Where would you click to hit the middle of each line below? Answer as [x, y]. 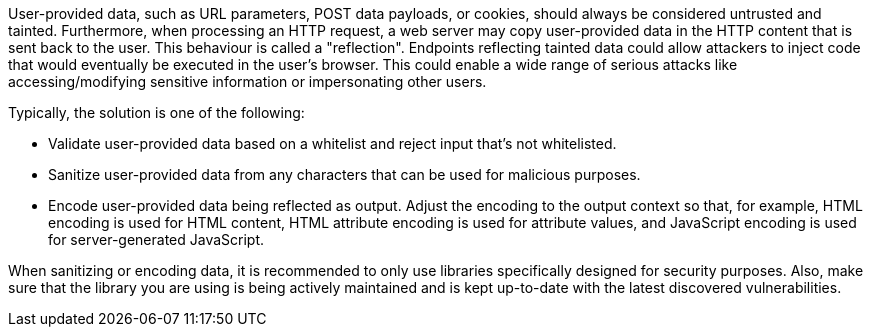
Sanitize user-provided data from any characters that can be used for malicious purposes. [344, 174]
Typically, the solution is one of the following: [156, 112]
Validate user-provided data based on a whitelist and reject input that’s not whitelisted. [332, 143]
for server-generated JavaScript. [156, 239]
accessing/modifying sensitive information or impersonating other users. [247, 81]
